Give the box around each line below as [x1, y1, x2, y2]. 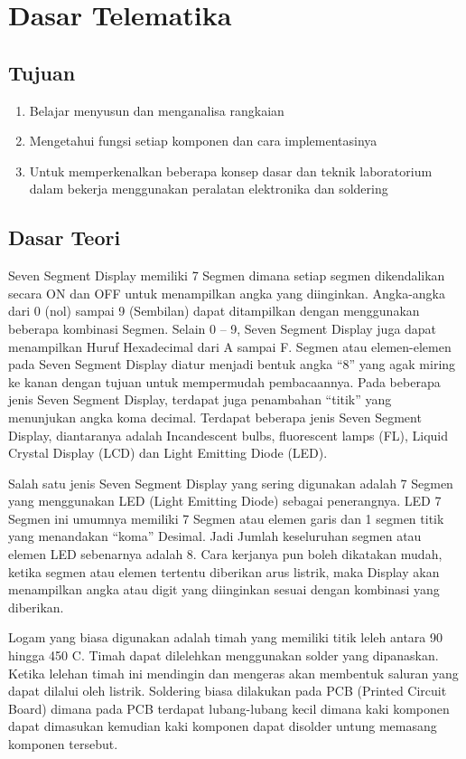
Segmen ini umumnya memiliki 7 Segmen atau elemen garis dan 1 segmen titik [8, 508, 444, 527]
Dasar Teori [8, 223, 121, 251]
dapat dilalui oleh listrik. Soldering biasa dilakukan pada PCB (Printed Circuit [8, 681, 447, 700]
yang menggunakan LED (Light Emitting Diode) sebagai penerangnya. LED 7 [8, 491, 442, 510]
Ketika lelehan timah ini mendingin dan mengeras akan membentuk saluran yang [8, 663, 459, 682]
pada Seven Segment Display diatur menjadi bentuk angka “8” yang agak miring [8, 355, 456, 374]
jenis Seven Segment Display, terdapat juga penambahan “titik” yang [8, 390, 392, 409]
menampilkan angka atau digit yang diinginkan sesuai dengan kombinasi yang [8, 580, 440, 599]
